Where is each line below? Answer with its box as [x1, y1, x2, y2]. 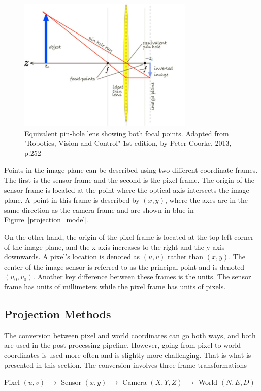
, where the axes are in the [165, 194, 248, 205]
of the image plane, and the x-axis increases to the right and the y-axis [4, 241, 225, 252]
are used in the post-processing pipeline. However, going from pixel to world [4, 340, 241, 350]
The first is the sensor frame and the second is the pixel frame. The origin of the [4, 174, 254, 185]
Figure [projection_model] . [4, 214, 89, 225]
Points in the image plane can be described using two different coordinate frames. [4, 165, 258, 175]
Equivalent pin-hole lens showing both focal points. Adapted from [24, 127, 229, 138]
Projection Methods [4, 306, 111, 321]
